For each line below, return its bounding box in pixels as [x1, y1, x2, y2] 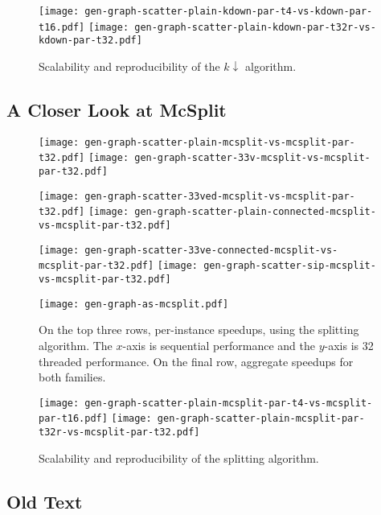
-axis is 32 [324, 336, 374, 353]
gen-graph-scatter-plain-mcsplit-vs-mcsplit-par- [84, 136, 355, 148]
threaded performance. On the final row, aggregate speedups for [39, 352, 354, 369]
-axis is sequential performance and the [122, 336, 315, 353]
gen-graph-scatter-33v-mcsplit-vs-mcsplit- [134, 152, 371, 164]
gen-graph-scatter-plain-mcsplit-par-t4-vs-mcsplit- [84, 397, 373, 409]
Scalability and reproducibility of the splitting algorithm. [39, 449, 319, 466]
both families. [39, 369, 106, 385]
